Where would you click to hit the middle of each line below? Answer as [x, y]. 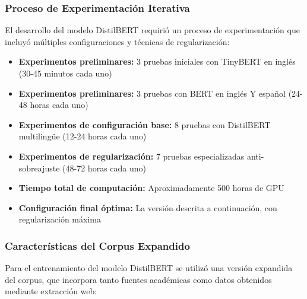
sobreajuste [39, 168]
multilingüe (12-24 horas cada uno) [83, 136]
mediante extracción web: [51, 291]
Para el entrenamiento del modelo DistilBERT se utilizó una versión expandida [149, 268]
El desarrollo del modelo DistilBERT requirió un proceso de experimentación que [152, 30]
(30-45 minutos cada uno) [65, 73]
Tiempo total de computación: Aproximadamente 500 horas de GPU [151, 188]
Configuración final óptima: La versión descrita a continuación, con [148, 207]
